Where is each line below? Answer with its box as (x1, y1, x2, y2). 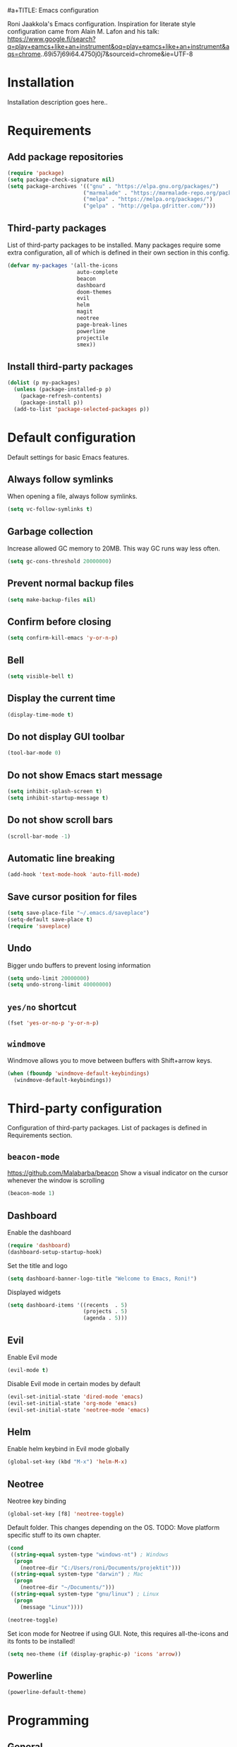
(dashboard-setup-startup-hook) (7, 1248, 102, 1255)
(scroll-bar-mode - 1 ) (7, 833, 71, 840)
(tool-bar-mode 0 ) (7, 749, 61, 756)
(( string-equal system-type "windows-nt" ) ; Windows (10, 1551, 169, 1558)
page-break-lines (76, 321, 128, 328)
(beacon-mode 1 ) (7, 1190, 55, 1197)
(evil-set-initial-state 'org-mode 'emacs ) (7, 1400, 138, 1407)
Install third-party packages (7, 360, 133, 372)
